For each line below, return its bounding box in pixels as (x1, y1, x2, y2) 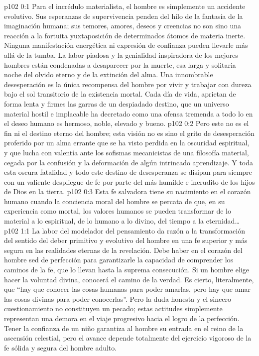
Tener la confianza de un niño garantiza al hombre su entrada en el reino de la (4, 323, 244, 333)
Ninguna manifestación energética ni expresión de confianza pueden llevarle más (4, 40, 248, 50)
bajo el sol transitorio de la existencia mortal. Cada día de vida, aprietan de (4, 89, 236, 99)
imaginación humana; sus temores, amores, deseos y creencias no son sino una (4, 20, 241, 31)
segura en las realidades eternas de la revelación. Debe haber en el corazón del (4, 244, 243, 255)
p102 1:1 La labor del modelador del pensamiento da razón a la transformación (4, 225, 245, 236)
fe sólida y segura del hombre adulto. (4, 342, 117, 353)
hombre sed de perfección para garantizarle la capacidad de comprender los (4, 254, 234, 265)
